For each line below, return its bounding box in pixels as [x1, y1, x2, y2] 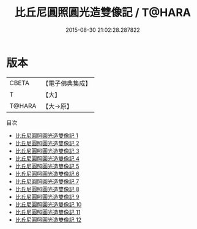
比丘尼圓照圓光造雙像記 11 [15, 208, 81, 216]
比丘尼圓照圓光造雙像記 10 [15, 200, 82, 208]
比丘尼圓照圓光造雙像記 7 [15, 178, 80, 185]
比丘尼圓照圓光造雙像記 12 [15, 216, 81, 223]
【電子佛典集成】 [42, 79, 92, 88]
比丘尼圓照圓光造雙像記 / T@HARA [14, 6, 191, 20]
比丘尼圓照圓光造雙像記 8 [15, 185, 80, 193]
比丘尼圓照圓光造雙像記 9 [15, 193, 80, 200]
